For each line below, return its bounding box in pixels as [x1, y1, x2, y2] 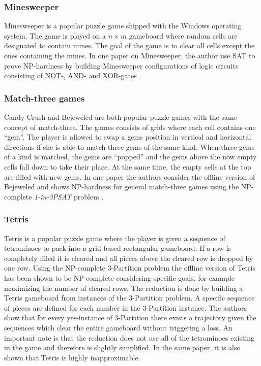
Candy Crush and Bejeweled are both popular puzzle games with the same [4, 112, 237, 122]
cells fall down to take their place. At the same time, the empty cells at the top [4, 161, 251, 172]
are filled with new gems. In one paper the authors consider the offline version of [4, 171, 255, 182]
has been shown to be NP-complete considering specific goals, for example [4, 272, 235, 283]
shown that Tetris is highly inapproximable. [4, 352, 140, 362]
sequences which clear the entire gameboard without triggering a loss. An [4, 322, 233, 332]
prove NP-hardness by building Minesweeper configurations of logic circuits [4, 60, 239, 71]
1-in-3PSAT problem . [34, 191, 104, 202]
